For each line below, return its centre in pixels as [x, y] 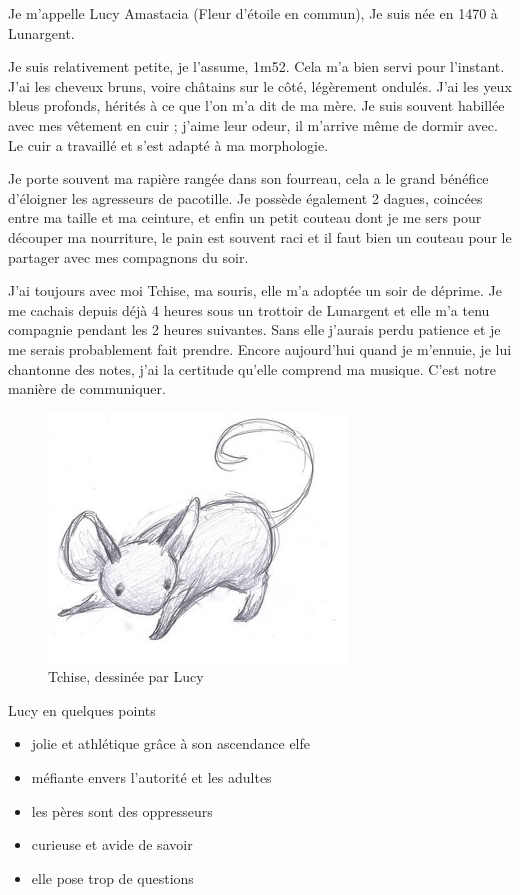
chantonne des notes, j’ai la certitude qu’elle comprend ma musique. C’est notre [252, 368]
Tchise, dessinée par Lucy [126, 676]
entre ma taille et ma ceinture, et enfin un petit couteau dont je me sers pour [245, 217]
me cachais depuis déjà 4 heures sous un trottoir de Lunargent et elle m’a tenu [249, 309]
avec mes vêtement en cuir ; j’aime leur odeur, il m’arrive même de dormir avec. [253, 124]
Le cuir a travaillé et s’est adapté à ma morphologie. [168, 144]
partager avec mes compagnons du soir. [128, 256]
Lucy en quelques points [82, 709]
